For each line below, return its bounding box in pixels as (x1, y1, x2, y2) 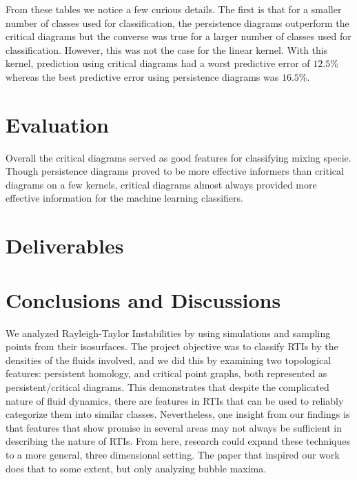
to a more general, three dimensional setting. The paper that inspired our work (6, 447, 340, 461)
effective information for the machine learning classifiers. (6, 191, 243, 205)
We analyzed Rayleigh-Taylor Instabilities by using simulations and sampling (6, 325, 331, 340)
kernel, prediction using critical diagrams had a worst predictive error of (6, 56, 310, 70)
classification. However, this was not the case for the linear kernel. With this (6, 42, 328, 57)
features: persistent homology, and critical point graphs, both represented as (6, 366, 327, 381)
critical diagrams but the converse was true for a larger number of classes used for (6, 29, 351, 44)
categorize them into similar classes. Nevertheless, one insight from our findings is (6, 407, 350, 421)
